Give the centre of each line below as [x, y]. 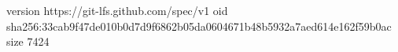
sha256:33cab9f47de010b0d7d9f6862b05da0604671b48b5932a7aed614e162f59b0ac [199, 26]
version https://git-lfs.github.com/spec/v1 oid [117, 10]
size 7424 [28, 41]
